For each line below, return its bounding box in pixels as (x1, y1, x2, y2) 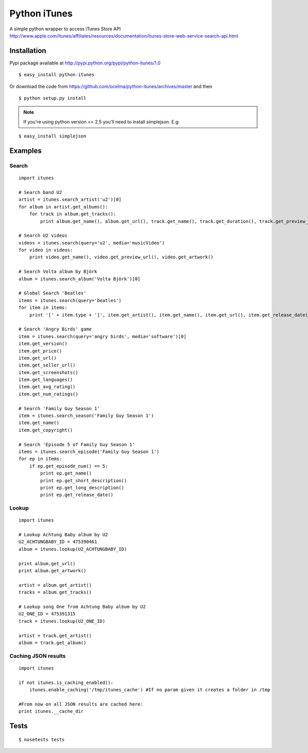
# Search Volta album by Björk (18, 269, 98, 275)
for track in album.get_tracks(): (29, 211, 117, 217)
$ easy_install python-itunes (18, 72, 95, 78)
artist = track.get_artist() (18, 633, 92, 638)
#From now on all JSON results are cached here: (18, 701, 143, 707)
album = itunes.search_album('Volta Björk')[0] (18, 276, 141, 282)
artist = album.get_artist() (18, 582, 92, 588)
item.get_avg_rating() (18, 384, 76, 390)
